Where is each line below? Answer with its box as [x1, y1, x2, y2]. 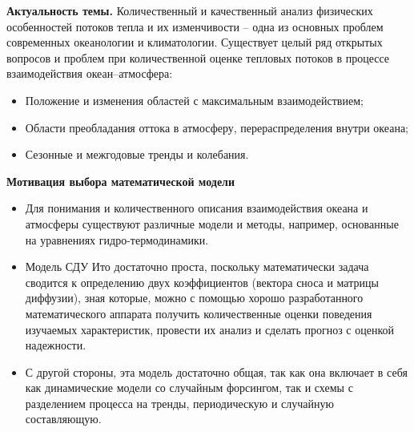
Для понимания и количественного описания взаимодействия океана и [25, 200, 368, 216]
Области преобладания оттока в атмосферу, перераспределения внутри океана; [25, 119, 408, 135]
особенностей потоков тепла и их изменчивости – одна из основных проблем [6, 18, 384, 34]
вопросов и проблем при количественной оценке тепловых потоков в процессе [6, 49, 390, 66]
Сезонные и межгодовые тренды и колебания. [25, 146, 249, 163]
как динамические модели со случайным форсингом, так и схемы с [25, 379, 353, 396]
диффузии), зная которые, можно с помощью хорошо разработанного [25, 289, 364, 306]
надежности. [25, 337, 86, 353]
